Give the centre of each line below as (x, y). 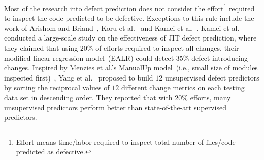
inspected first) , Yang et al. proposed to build (79, 77)
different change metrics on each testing (183, 87)
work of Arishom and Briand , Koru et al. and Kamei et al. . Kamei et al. (122, 28)
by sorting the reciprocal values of (57, 87)
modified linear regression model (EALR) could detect (89, 57)
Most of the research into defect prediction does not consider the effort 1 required (129, 7)
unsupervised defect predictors (212, 77)
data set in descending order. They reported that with (88, 97)
